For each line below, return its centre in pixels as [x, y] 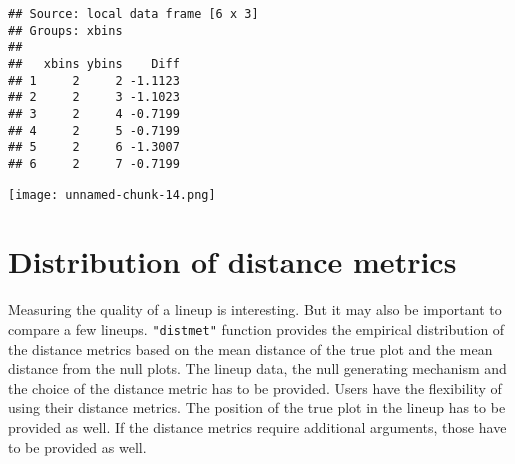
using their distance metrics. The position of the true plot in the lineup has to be [257, 407]
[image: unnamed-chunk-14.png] [112, 194]
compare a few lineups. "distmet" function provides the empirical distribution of [256, 328]
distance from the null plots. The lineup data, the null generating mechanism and [257, 368]
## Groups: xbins [65, 30]
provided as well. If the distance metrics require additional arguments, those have [257, 426]
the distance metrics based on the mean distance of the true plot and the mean [250, 348]
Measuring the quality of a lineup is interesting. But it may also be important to [255, 309]
